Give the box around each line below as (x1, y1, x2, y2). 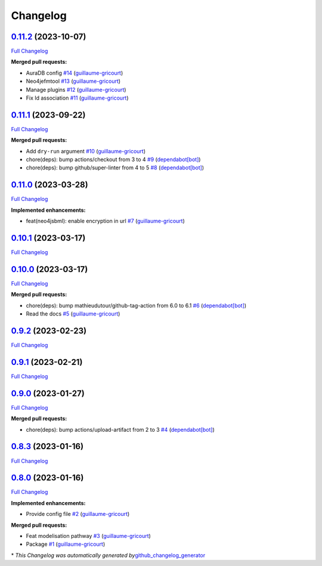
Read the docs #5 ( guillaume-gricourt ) (26, 310, 120, 317)
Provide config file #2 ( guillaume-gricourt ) (26, 511, 130, 518)
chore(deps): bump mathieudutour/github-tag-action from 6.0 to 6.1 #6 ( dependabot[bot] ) (26, 302, 247, 309)
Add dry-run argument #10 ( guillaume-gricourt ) (26, 147, 146, 154)
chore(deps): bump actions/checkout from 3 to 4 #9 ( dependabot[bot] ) (26, 156, 201, 163)
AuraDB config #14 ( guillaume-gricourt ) (26, 69, 123, 76)
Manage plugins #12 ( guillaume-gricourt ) (26, 86, 126, 93)
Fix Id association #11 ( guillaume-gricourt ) (26, 94, 129, 101)
